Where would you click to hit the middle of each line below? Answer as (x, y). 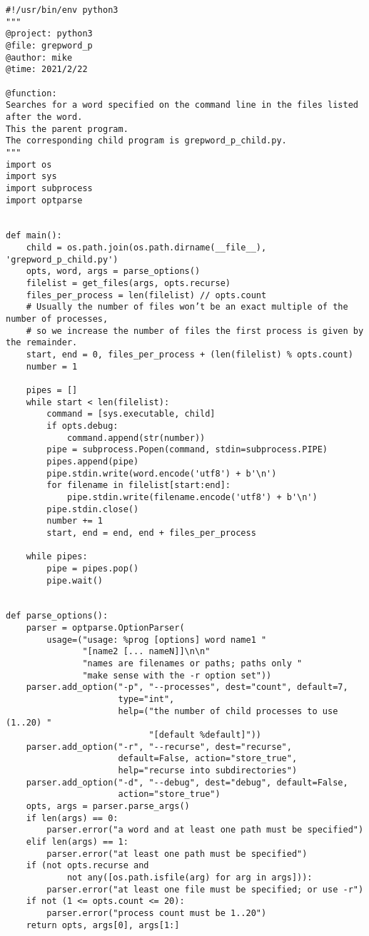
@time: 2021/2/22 (47, 70)
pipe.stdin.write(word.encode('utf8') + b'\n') (162, 473)
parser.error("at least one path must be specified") (177, 854)
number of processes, (57, 319)
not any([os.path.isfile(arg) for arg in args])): (189, 877)
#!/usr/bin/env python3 (62, 10)
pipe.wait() (75, 580)
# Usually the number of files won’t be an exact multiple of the (187, 307)
